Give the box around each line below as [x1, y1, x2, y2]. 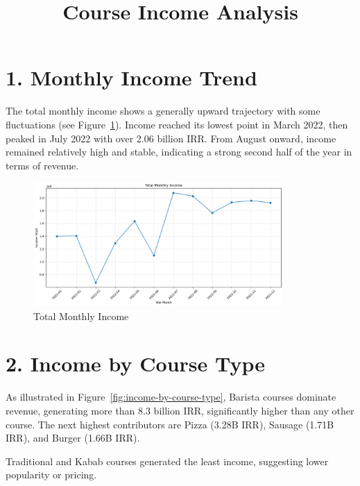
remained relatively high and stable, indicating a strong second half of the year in [6, 144, 352, 159]
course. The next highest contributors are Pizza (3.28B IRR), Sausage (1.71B [6, 417, 334, 431]
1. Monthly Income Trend [6, 63, 257, 92]
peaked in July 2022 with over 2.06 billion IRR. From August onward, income [6, 131, 336, 145]
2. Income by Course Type [6, 349, 266, 378]
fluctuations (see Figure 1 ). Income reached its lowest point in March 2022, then [6, 117, 348, 131]
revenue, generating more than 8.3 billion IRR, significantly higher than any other [6, 403, 354, 417]
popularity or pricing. [6, 467, 97, 482]
